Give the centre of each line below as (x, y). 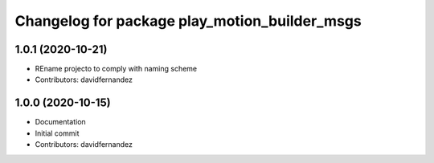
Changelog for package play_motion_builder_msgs (188, 21)
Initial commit (57, 133)
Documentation (60, 122)
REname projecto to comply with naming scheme (116, 69)
